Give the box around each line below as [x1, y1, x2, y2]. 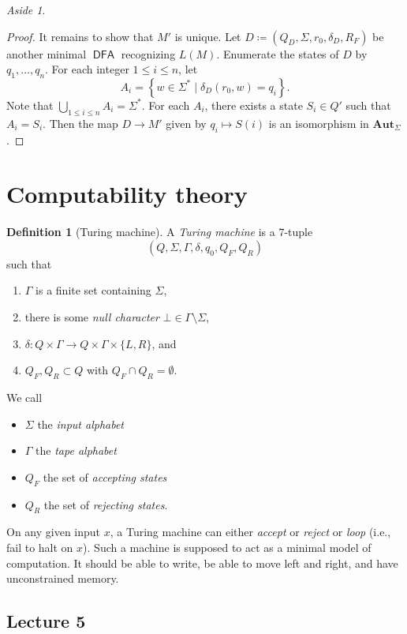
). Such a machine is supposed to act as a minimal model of [83, 539, 372, 556]
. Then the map [43, 114, 118, 131]
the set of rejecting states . [43, 496, 168, 512]
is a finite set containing [35, 282, 151, 298]
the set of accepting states [43, 468, 167, 485]
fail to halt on [6, 539, 73, 556]
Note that [6, 96, 54, 113]
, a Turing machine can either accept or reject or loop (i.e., [110, 523, 391, 540]
